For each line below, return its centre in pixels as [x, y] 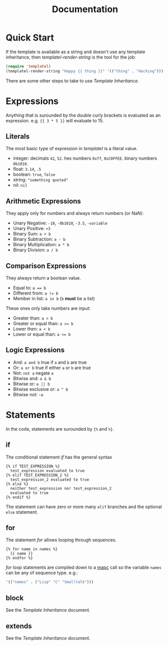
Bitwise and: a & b [32, 378]
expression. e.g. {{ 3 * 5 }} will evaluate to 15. [55, 120]
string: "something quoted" [40, 180]
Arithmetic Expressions [43, 201]
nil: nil [20, 185]
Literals [18, 137]
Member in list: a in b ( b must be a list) [54, 299]
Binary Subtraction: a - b [39, 239]
